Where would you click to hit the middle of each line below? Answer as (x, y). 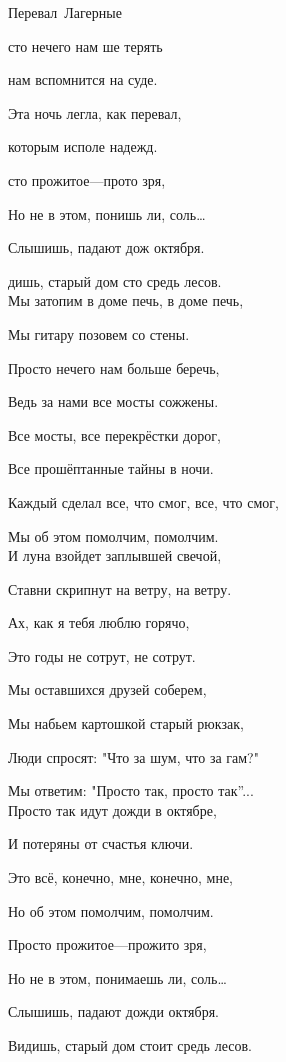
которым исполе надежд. (83, 146)
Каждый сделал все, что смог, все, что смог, (143, 501)
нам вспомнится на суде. (83, 79)
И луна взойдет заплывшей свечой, (115, 555)
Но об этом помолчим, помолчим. (111, 910)
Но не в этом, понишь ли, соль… (107, 213)
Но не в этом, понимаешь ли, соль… (117, 977)
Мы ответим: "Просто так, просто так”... (131, 790)
